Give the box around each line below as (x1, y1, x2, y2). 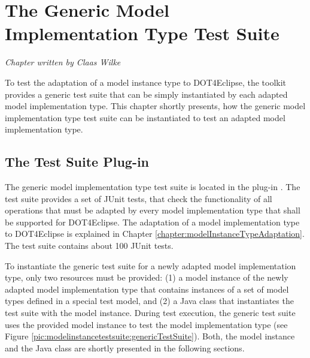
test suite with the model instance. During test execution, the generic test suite (5, 306, 296, 319)
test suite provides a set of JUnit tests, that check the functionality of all (5, 192, 272, 204)
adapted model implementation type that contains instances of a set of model (5, 282, 289, 295)
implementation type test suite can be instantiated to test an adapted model (5, 111, 285, 124)
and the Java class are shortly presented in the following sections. (5, 341, 245, 354)
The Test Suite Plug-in (5, 152, 150, 171)
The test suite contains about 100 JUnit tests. (5, 239, 174, 252)
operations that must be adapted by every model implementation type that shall (5, 204, 300, 216)
